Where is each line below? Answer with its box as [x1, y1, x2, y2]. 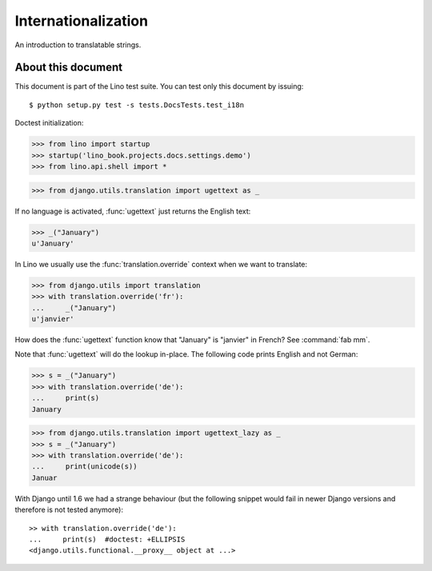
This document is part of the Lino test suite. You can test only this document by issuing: [14, 82, 304, 91]
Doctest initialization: [14, 118, 84, 128]
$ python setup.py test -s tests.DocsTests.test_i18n [29, 100, 244, 110]
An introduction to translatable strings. [14, 40, 142, 50]
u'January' [31, 238, 74, 248]
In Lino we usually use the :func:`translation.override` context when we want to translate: [14, 259, 308, 269]
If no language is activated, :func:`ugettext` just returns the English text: [14, 206, 251, 216]
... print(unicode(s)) [31, 462, 138, 471]
